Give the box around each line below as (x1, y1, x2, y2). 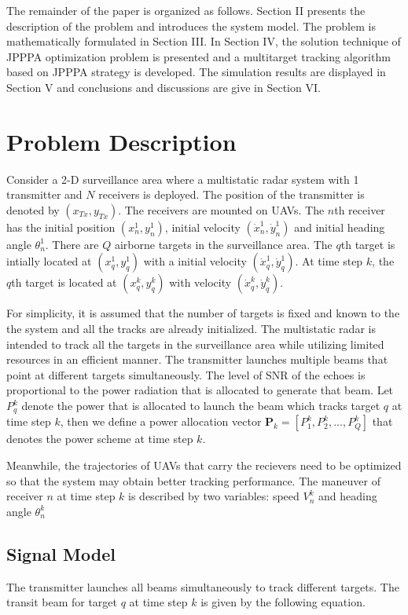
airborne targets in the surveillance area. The (114, 236, 333, 252)
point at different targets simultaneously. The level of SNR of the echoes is (6, 366, 366, 383)
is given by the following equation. (200, 594, 366, 610)
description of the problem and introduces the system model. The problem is (6, 17, 376, 34)
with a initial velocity (143, 253, 247, 269)
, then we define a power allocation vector (60, 413, 262, 430)
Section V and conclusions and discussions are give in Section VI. (6, 79, 321, 95)
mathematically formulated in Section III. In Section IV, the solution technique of (6, 33, 401, 49)
